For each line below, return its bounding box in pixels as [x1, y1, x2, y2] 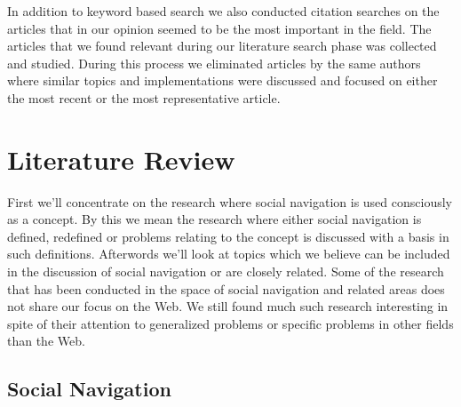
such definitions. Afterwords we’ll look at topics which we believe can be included [7, 244, 450, 263]
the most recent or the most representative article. [7, 88, 281, 107]
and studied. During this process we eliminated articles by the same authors [7, 53, 421, 72]
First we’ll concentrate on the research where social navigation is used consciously [7, 192, 452, 211]
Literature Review [7, 140, 235, 177]
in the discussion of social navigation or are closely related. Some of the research [7, 262, 444, 281]
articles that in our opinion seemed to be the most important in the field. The [7, 19, 432, 37]
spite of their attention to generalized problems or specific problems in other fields [7, 314, 454, 332]
